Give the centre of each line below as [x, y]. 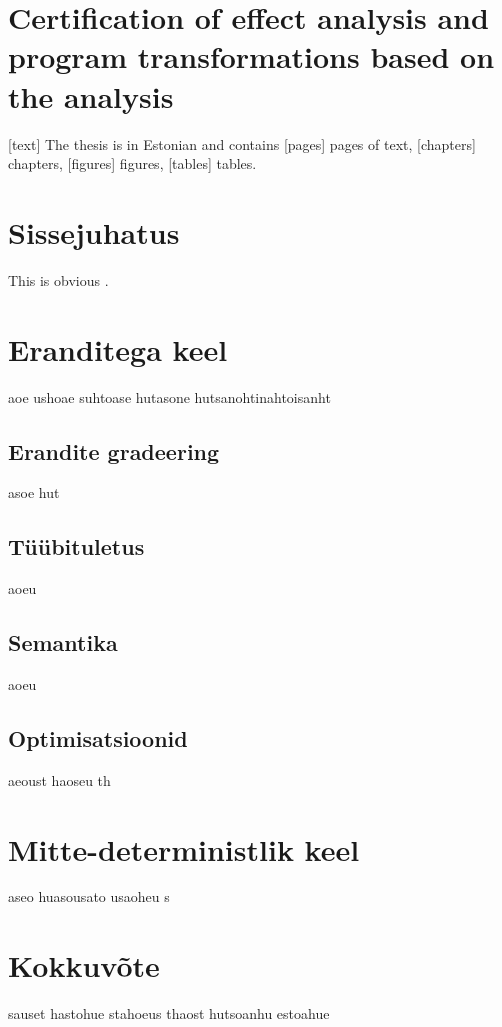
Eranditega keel [118, 348]
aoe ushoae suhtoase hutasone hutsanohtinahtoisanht [169, 396]
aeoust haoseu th [59, 779]
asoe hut [34, 492]
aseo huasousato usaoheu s [89, 896]
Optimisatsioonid [98, 737]
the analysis [91, 95]
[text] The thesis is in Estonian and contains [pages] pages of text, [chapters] [242, 143]
